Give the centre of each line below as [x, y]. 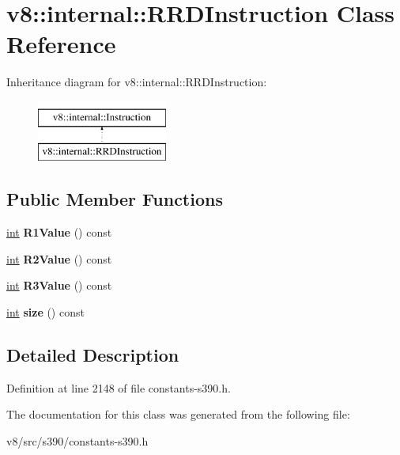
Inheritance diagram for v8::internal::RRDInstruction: [137, 82]
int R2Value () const [59, 258]
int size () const [45, 312]
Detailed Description [93, 355]
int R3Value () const [59, 285]
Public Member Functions [115, 199]
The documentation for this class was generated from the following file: [178, 414]
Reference [61, 44]
